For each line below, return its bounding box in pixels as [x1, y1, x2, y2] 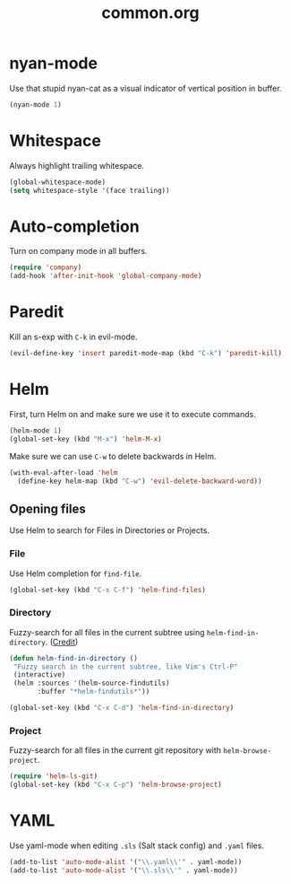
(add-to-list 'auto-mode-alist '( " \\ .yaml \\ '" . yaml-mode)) [9, 857, 243, 866]
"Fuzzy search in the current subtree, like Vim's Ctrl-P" [13, 662, 239, 671]
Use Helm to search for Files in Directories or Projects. [9, 525, 210, 536]
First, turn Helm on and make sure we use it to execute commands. [9, 408, 257, 419]
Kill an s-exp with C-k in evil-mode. [9, 331, 138, 343]
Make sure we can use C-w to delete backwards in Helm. [9, 451, 217, 461]
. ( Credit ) [45, 636, 79, 647]
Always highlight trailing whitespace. [9, 160, 145, 171]
